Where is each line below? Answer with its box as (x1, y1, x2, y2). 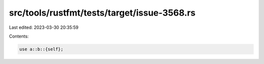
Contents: (9, 33, 29, 39)
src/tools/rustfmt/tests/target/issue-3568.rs (9, 7, 196, 18)
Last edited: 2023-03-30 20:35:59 (9, 24, 79, 30)
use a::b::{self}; (19, 46, 64, 52)
